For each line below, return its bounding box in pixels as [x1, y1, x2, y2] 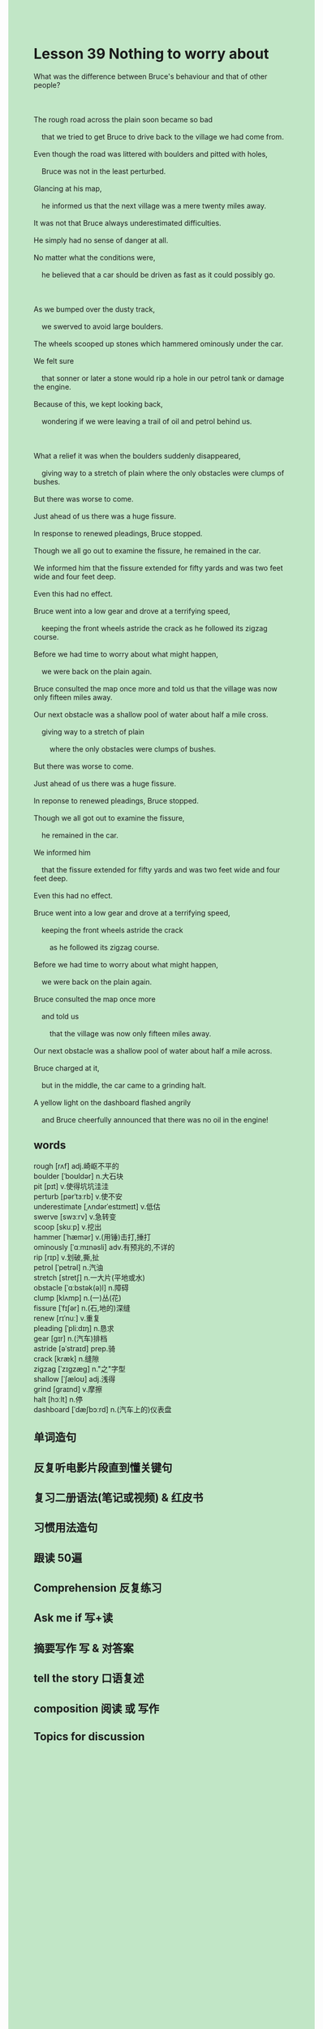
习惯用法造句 [33, 1521, 98, 1535]
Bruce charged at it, [33, 1063, 100, 1073]
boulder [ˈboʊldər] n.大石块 [33, 1171, 124, 1181]
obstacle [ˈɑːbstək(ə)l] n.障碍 [33, 1282, 129, 1292]
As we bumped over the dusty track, [33, 304, 156, 314]
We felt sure [33, 355, 75, 365]
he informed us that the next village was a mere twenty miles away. [41, 200, 267, 210]
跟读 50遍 [33, 1551, 83, 1565]
